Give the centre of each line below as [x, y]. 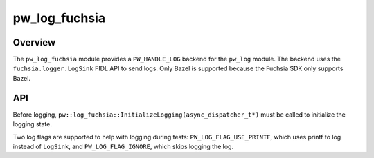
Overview [34, 42]
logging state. [32, 124]
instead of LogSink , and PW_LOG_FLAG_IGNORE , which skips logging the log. [123, 146]
